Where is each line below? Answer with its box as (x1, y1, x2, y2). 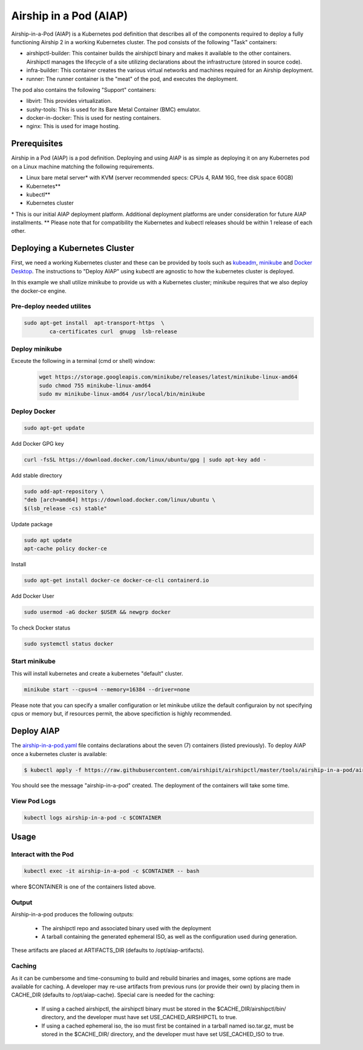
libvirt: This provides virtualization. (26, 97, 112, 105)
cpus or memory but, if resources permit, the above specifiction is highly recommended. (11, 710, 232, 717)
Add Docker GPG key (11, 440, 64, 448)
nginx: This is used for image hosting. (26, 123, 120, 130)
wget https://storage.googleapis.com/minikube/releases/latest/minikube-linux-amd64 (39, 374, 298, 380)
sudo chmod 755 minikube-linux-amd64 (39, 382, 151, 389)
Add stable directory (11, 472, 63, 479)
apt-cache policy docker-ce (24, 545, 107, 552)
